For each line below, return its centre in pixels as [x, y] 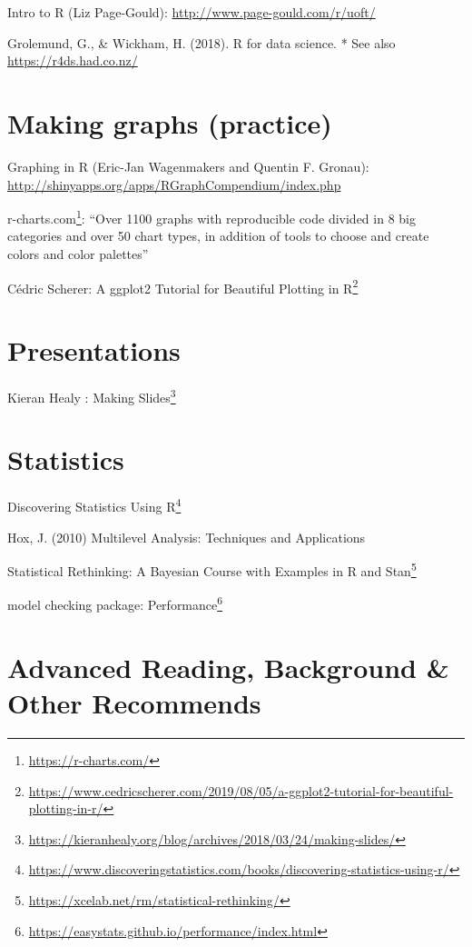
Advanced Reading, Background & [228, 667]
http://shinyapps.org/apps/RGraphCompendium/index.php [174, 184]
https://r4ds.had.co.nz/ [73, 60]
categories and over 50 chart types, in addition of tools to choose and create [218, 236]
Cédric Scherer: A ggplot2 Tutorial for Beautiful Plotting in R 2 [183, 286]
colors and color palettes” [78, 253]
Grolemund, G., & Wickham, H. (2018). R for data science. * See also [202, 42]
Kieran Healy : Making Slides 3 [92, 395]
